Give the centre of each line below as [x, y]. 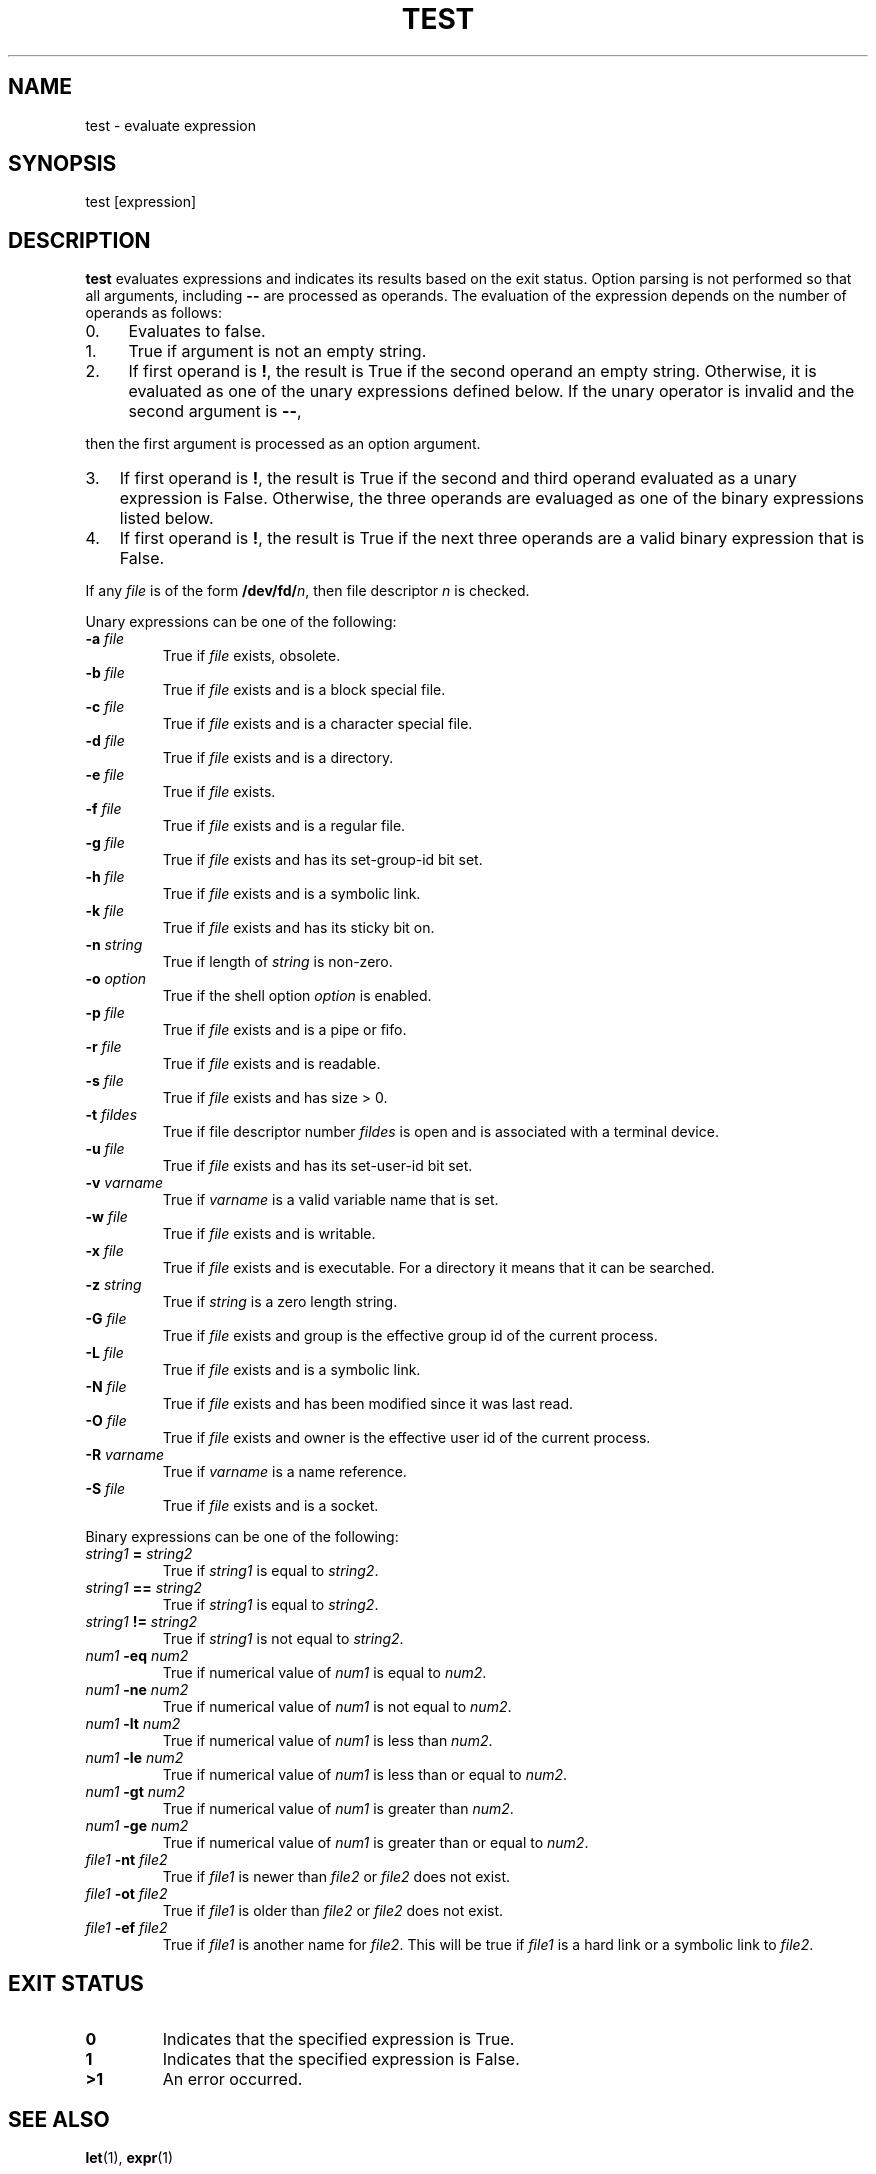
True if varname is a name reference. [284, 1472]
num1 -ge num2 [137, 1826]
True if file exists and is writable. [269, 1234]
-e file [105, 775]
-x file [104, 1251]
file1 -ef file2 [126, 1928]
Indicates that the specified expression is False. [341, 2059]
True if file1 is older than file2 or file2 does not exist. [333, 1911]
